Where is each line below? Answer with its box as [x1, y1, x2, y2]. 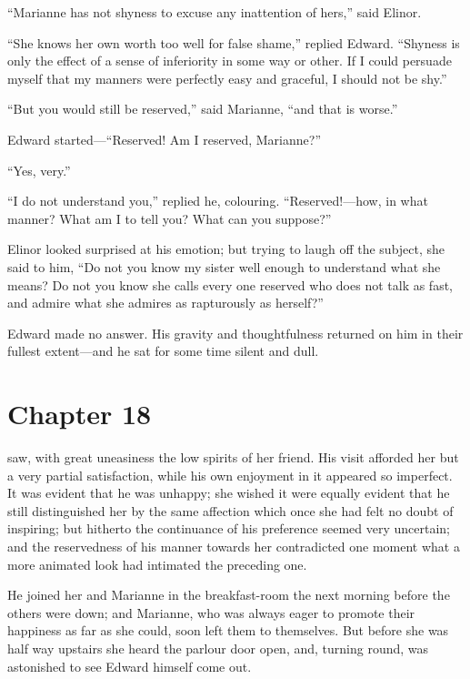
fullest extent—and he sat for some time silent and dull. [7, 341, 319, 360]
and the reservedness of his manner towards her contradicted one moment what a [7, 537, 460, 555]
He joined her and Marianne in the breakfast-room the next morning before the [7, 585, 450, 604]
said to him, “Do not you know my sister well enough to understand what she [7, 257, 441, 276]
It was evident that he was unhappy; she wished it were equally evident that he [7, 483, 450, 502]
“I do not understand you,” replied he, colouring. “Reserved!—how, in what [7, 191, 428, 210]
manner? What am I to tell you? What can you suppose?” [7, 208, 332, 228]
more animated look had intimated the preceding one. [7, 554, 307, 573]
